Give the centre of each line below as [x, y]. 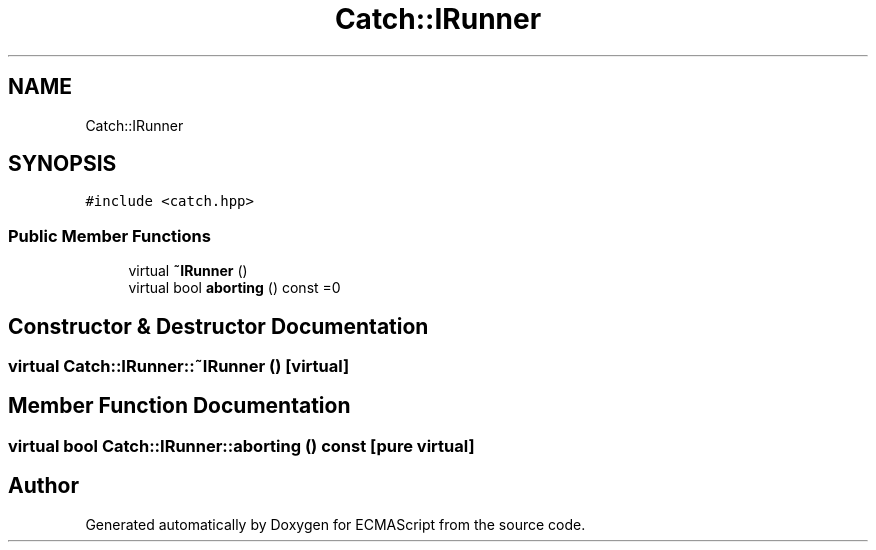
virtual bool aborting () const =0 [234, 288]
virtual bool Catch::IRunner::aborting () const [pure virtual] [241, 445]
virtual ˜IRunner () [188, 271]
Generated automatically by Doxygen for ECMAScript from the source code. [335, 524]
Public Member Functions [109, 235]
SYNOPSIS [62, 164]
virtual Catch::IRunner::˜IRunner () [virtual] [179, 366]
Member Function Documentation [179, 406]
